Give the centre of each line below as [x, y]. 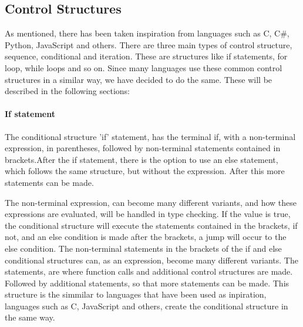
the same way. [30, 317]
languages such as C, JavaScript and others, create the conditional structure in [147, 306]
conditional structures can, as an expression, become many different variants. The [151, 260]
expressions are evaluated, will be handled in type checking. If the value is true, [148, 214]
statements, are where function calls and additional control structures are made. [149, 271]
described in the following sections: [67, 91]
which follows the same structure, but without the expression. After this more [145, 171]
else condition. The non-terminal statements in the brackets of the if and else [143, 248]
